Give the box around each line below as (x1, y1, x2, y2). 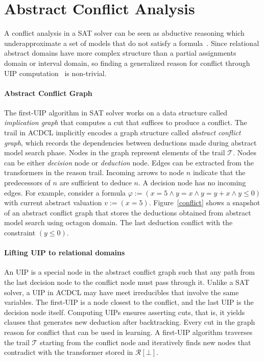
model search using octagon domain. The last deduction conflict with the (4, 217, 233, 228)
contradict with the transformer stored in (4, 347, 133, 357)
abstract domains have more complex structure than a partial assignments (4, 47, 236, 58)
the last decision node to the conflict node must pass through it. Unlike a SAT (4, 277, 250, 287)
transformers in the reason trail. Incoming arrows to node (4, 167, 184, 178)
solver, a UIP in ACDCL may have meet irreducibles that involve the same (4, 286, 239, 297)
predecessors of (4, 177, 51, 188)
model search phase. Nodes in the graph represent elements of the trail (4, 147, 225, 158)
